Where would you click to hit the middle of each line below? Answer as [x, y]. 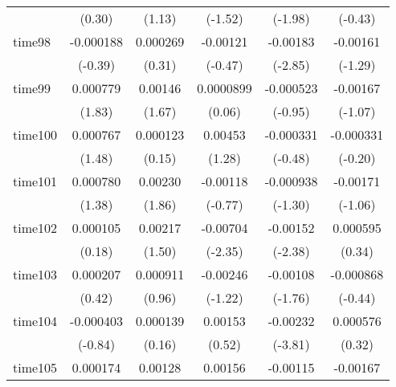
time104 [35, 321]
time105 [35, 367]
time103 [35, 274]
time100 [35, 134]
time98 [32, 41]
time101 [35, 181]
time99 [32, 88]
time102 [35, 228]
